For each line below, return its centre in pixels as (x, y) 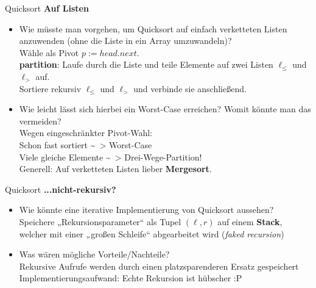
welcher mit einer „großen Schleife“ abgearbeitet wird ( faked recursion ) (152, 233)
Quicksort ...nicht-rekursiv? (61, 189)
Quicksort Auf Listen (47, 8)
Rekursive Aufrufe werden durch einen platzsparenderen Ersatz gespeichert (159, 266)
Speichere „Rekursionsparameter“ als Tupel (100, 221)
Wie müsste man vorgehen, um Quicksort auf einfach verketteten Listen (153, 28)
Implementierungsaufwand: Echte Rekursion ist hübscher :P (131, 278)
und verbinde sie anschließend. (190, 88)
